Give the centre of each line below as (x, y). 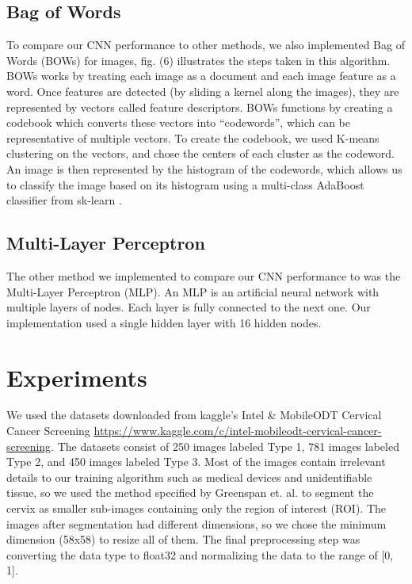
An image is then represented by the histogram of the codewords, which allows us (204, 168)
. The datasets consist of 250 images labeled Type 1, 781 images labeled (225, 446)
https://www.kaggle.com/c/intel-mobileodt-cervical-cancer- (238, 431)
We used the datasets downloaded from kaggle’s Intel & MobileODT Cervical (194, 415)
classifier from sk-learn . (64, 200)
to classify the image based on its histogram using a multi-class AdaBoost (185, 184)
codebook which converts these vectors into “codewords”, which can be (178, 122)
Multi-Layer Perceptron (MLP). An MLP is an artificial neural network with (193, 291)
